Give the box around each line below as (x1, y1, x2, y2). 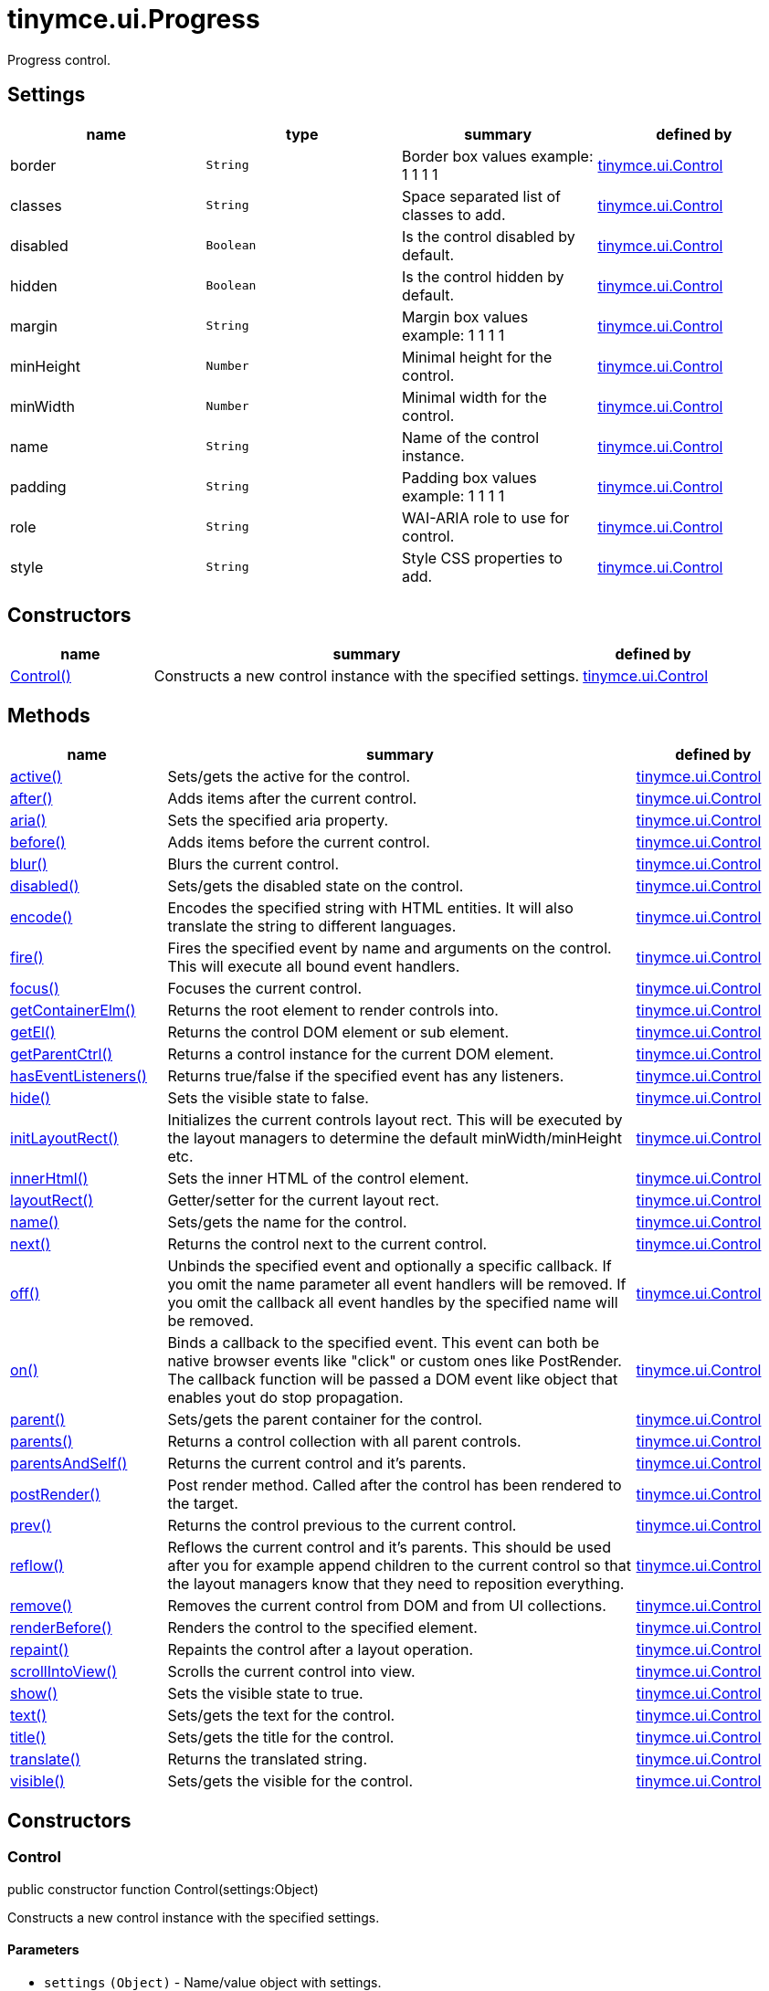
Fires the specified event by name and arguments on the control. (167, 939, 612, 958)
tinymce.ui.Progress (7, 4, 260, 35)
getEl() (10, 1023, 56, 1042)
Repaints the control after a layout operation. (167, 1640, 474, 1659)
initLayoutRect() (10, 1129, 119, 1148)
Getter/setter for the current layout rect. (167, 1191, 439, 1210)
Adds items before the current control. (167, 833, 430, 852)
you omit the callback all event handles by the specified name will (167, 1293, 618, 1312)
